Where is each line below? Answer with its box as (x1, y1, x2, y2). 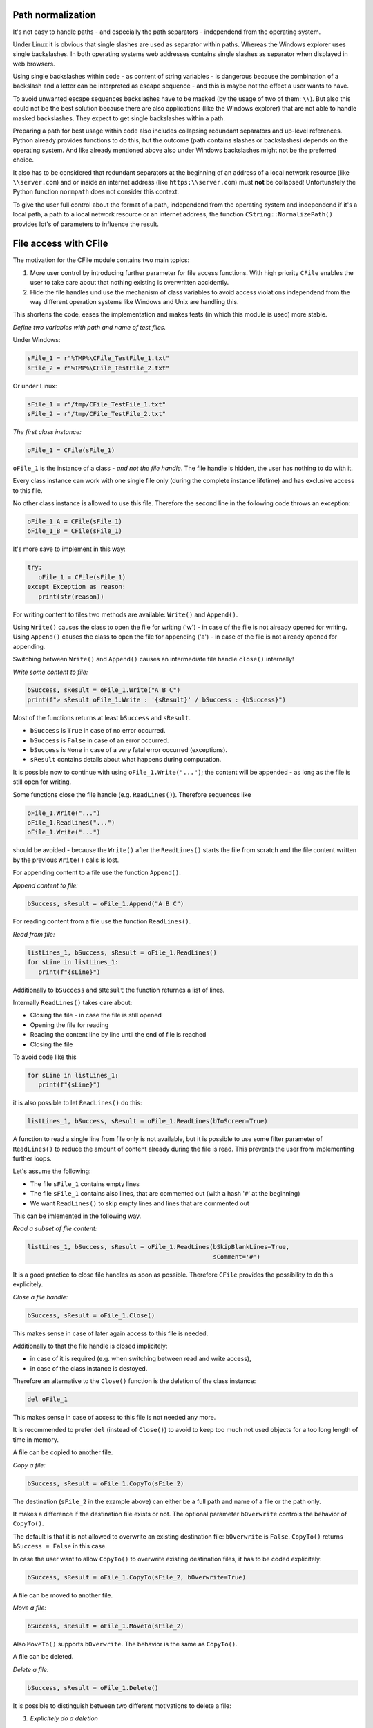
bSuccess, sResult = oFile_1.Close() (27, 1311, 155, 1320)
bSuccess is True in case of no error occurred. (30, 726, 166, 735)
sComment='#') (213, 1252, 261, 1261)
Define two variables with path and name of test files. (12, 323, 166, 331)
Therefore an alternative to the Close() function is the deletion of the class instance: (12, 1377, 256, 1385)
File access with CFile (12, 238, 108, 250)
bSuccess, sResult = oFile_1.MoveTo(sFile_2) (27, 1622, 184, 1630)
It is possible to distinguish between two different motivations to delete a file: (12, 1701, 231, 1710)
